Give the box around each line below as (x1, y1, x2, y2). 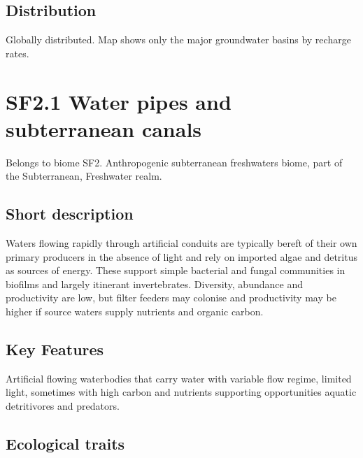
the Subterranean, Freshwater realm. (6, 169, 162, 183)
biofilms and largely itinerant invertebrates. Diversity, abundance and (6, 276, 303, 291)
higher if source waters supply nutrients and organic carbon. (6, 304, 264, 319)
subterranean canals (6, 114, 202, 143)
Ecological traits (6, 433, 125, 455)
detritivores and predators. (6, 399, 120, 413)
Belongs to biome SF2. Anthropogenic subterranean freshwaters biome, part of (6, 155, 343, 169)
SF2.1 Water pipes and (6, 87, 232, 115)
